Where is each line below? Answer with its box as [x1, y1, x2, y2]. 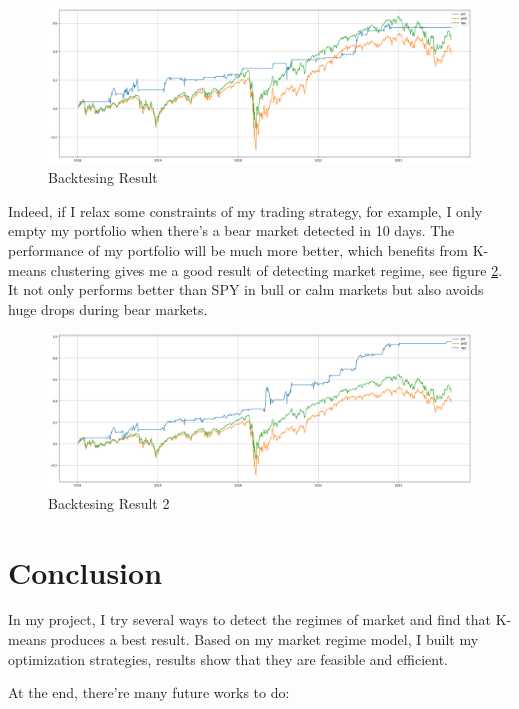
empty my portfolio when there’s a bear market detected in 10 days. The [8, 220, 455, 241]
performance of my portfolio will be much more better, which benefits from [8, 240, 468, 261]
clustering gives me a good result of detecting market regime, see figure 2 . [50, 259, 503, 280]
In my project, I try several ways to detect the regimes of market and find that [8, 609, 491, 630]
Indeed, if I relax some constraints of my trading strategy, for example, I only [8, 200, 483, 221]
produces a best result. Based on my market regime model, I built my [50, 629, 479, 650]
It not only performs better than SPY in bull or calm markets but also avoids [8, 279, 484, 300]
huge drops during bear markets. [8, 298, 208, 319]
